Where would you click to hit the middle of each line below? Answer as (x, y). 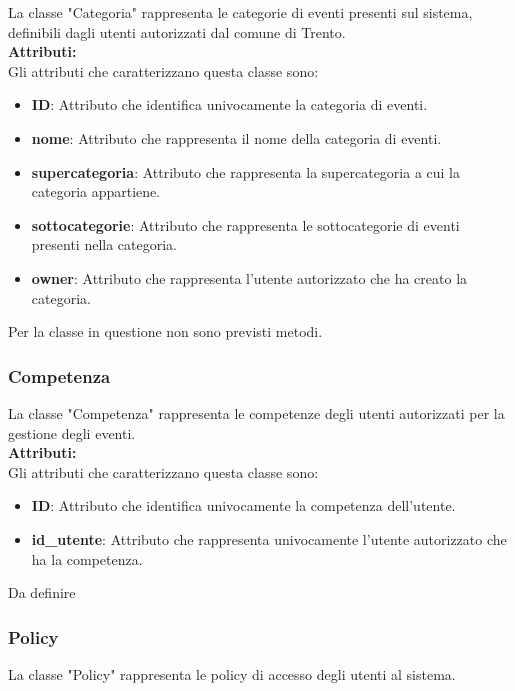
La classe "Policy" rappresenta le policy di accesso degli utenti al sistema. (232, 673)
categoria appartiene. (96, 191)
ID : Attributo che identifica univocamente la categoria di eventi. (229, 104)
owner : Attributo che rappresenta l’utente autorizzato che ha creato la (249, 277)
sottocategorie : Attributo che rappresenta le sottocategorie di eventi (245, 224)
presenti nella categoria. (104, 244)
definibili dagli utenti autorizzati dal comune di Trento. (177, 31)
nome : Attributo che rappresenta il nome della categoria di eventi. (236, 137)
